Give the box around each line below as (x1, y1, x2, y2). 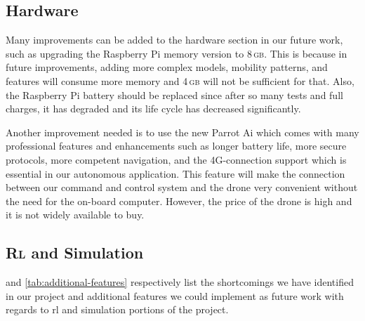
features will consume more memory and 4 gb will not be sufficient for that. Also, (6, 73, 354, 88)
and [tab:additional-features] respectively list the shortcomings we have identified (6, 275, 354, 289)
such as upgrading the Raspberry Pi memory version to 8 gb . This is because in (6, 46, 347, 60)
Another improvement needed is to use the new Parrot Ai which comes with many (6, 124, 359, 139)
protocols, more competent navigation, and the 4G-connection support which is (6, 152, 347, 166)
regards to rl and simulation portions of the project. (6, 302, 229, 317)
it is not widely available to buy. (6, 207, 145, 222)
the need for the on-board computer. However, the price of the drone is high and (6, 193, 352, 208)
